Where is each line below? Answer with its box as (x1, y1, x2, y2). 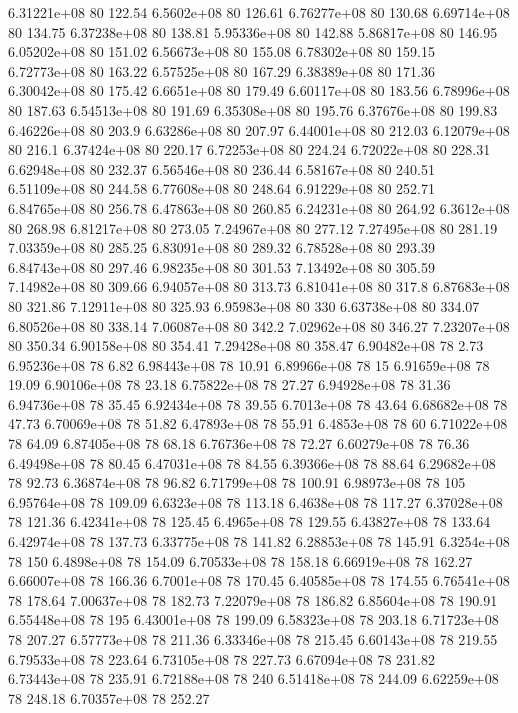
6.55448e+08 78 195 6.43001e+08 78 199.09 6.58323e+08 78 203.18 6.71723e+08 (8, 609, 499, 630)
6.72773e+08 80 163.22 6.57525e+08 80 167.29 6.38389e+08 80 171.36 (8, 60, 435, 81)
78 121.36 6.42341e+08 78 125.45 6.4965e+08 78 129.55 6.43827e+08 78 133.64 (8, 511, 491, 532)
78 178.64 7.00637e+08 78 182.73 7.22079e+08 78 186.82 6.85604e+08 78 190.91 (8, 589, 498, 610)
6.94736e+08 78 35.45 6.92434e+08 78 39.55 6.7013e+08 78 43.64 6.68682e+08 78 (8, 393, 508, 414)
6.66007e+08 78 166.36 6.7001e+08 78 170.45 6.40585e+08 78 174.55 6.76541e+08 (8, 570, 510, 591)
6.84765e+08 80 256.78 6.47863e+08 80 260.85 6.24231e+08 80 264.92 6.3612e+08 (8, 197, 510, 218)
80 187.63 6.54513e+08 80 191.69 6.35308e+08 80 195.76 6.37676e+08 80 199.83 (8, 99, 498, 120)
